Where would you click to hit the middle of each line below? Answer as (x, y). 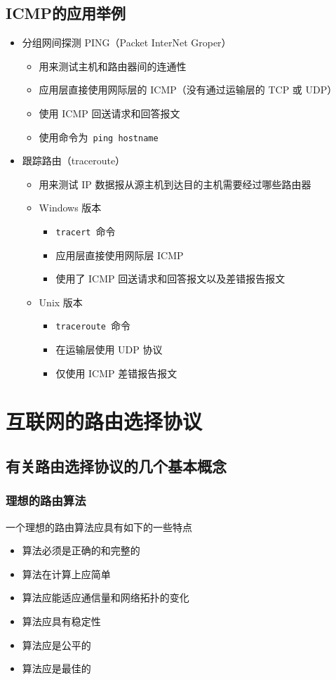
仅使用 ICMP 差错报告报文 (116, 373)
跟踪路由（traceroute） (74, 161)
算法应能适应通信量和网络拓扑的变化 (106, 597)
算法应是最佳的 (56, 668)
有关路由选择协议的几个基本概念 (116, 466)
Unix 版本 (61, 302)
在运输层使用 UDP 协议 (109, 349)
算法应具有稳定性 (61, 621)
